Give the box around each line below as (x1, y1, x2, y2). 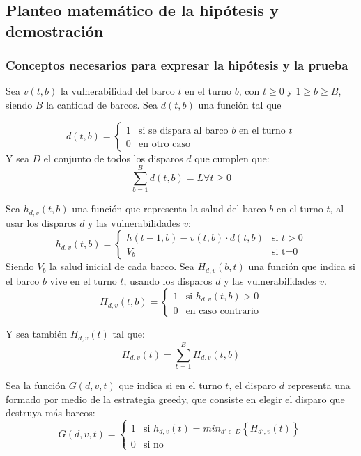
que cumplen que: (194, 150, 270, 165)
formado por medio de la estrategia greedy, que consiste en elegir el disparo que (6, 391, 345, 406)
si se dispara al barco (139, 125, 229, 136)
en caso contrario (185, 306, 259, 317)
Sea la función (6, 377, 66, 392)
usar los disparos (6, 215, 77, 230)
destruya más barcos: (6, 405, 95, 420)
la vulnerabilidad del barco (60, 84, 175, 98)
